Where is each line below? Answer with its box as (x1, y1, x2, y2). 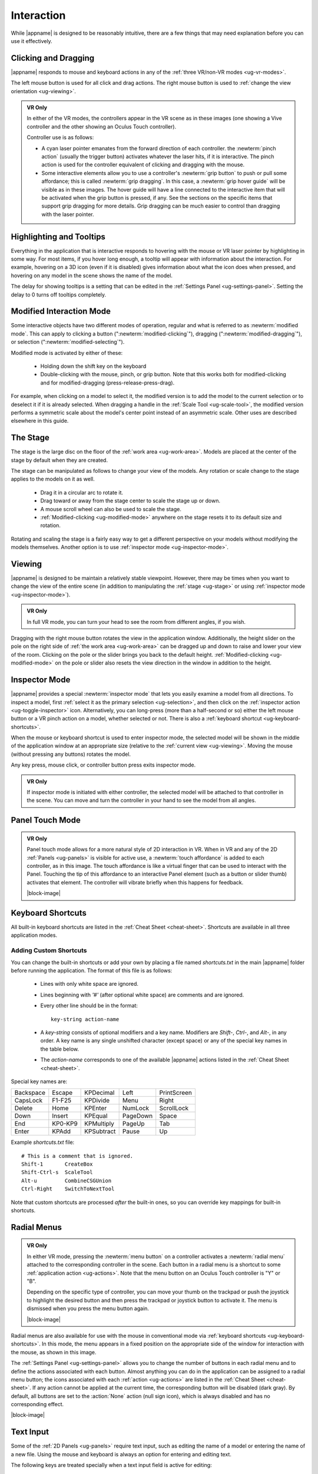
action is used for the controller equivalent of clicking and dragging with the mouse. (41, 161, 245, 168)
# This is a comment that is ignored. (21, 1153, 134, 1159)
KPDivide (84, 1097, 110, 1105)
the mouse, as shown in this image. (11, 1348, 97, 1355)
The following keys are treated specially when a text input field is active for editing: (11, 1462, 212, 1469)
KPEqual (84, 1112, 108, 1120)
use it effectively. (11, 37, 52, 44)
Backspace (14, 1088, 45, 1097)
